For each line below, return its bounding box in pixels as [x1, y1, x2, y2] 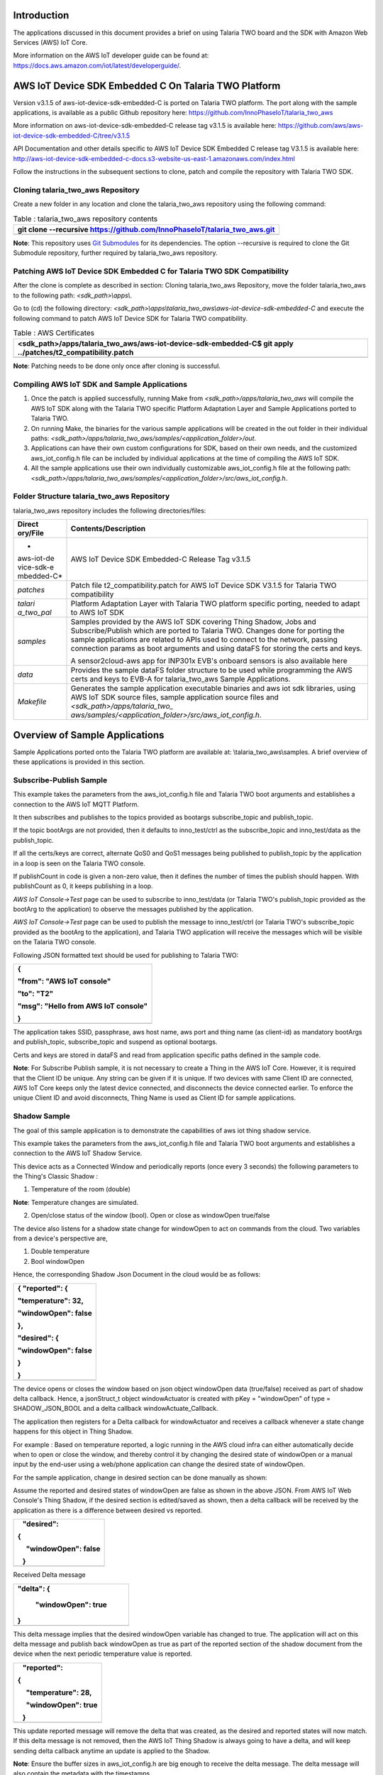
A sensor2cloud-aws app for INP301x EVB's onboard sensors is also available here [70, 656, 348, 666]
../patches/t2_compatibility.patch [17, 348, 134, 358]
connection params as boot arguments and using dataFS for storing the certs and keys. [70, 643, 362, 653]
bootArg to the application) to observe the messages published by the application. [13, 905, 253, 914]
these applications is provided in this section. [13, 758, 145, 766]
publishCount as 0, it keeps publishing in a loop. [13, 882, 153, 890]
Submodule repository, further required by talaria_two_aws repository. [13, 248, 218, 257]
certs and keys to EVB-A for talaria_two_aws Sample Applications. [70, 674, 291, 684]
